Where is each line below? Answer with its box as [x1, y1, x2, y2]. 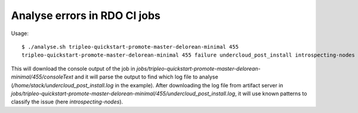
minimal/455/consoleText [11, 73, 74, 80]
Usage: [11, 30, 29, 37]
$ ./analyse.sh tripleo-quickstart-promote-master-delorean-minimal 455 [21, 43, 239, 50]
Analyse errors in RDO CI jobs [11, 9, 161, 22]
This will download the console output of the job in [11, 65, 135, 72]
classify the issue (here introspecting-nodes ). [11, 98, 124, 105]
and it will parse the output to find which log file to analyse [75, 73, 218, 80]
